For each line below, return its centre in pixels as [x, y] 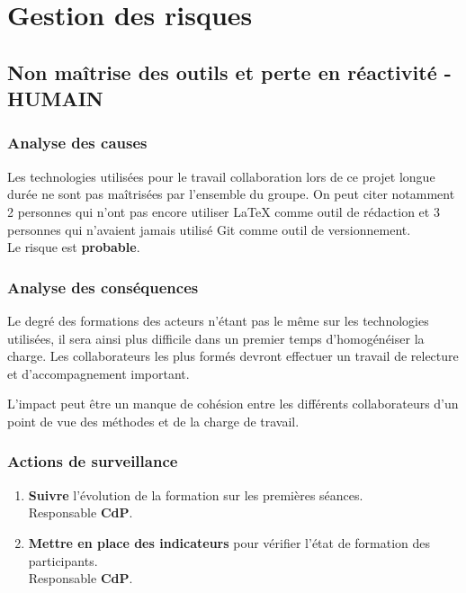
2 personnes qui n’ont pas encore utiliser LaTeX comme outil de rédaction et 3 [224, 211]
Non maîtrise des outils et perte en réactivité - [229, 72]
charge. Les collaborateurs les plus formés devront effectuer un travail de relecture [233, 356]
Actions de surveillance [93, 461]
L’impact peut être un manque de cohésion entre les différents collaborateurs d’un [233, 404]
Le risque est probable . [74, 247]
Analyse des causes [77, 143]
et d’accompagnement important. [99, 373]
